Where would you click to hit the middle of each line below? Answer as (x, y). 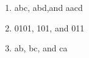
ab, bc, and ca (41, 48)
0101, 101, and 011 (49, 27)
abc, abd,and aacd (48, 7)
